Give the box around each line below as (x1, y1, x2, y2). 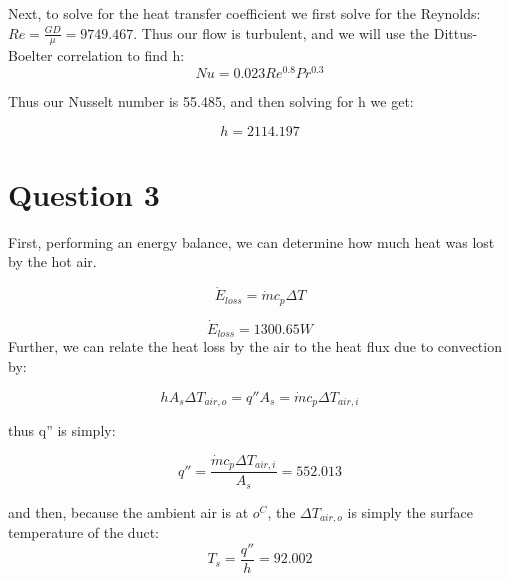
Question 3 (8, 173, 160, 214)
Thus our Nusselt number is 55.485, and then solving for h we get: (8, 91, 414, 112)
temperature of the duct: (8, 522, 159, 543)
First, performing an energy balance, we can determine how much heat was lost (8, 231, 495, 252)
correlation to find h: (57, 45, 185, 66)
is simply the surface (347, 501, 474, 522)
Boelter (8, 45, 53, 66)
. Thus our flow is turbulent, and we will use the (133, 22, 430, 43)
